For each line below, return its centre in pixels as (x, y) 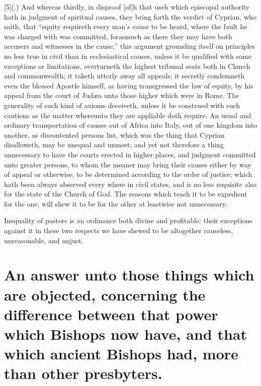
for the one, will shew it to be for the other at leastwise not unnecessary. (116, 203)
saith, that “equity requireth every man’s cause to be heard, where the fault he (126, 26)
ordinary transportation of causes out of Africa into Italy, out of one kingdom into (131, 125)
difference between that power (111, 314)
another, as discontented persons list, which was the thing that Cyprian (114, 134)
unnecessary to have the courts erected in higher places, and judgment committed (130, 154)
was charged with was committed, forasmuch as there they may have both (118, 36)
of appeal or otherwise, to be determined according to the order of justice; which (128, 174)
